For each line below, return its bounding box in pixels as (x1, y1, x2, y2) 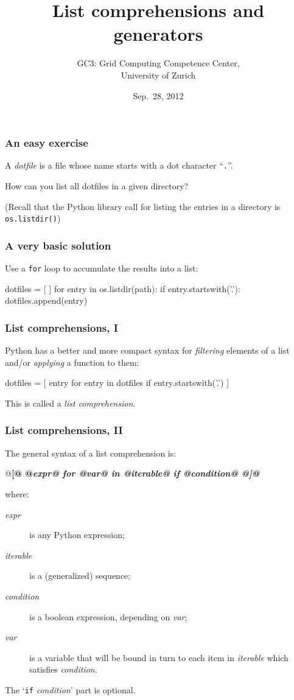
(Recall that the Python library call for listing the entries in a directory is (5, 200, 281, 212)
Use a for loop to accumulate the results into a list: (5, 262, 198, 275)
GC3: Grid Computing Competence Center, (77, 57, 240, 69)
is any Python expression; (29, 528, 125, 541)
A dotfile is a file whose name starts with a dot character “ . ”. (5, 159, 233, 172)
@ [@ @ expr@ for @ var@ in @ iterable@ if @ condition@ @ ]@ (5, 467, 260, 480)
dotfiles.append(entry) (5, 294, 88, 307)
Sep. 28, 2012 (133, 89, 184, 102)
